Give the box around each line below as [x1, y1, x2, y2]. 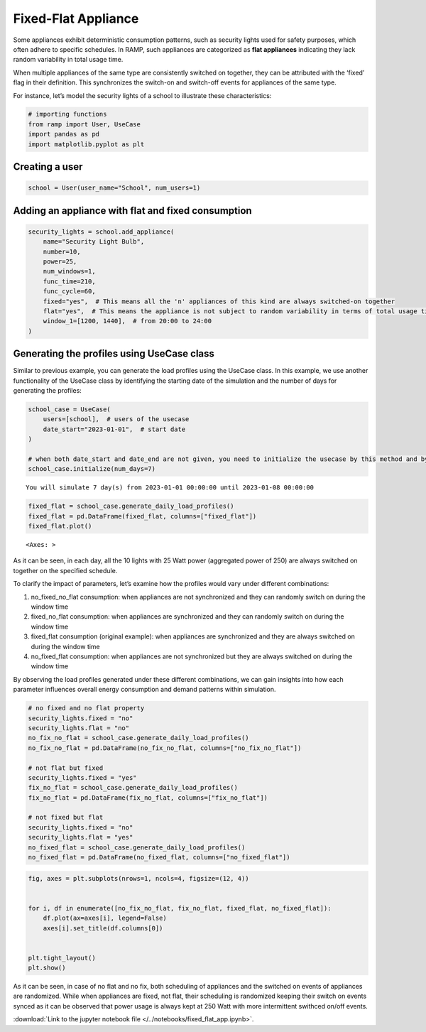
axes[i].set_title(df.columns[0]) [43, 924, 163, 932]
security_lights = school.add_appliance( [28, 227, 175, 236]
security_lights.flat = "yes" [28, 833, 133, 842]
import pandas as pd [28, 130, 99, 138]
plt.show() [28, 964, 66, 972]
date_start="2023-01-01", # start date [43, 425, 186, 433]
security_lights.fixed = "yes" [28, 773, 138, 781]
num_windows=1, [43, 267, 96, 276]
